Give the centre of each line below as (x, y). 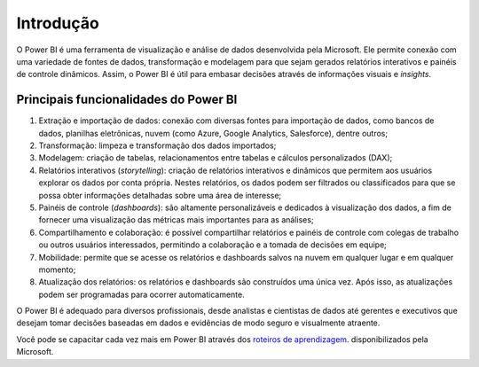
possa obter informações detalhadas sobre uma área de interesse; (160, 195)
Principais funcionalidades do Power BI (127, 100)
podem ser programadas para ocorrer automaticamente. (141, 294)
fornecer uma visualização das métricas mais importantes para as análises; (176, 220)
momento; (57, 269)
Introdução (58, 23)
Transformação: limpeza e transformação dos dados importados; (157, 145)
